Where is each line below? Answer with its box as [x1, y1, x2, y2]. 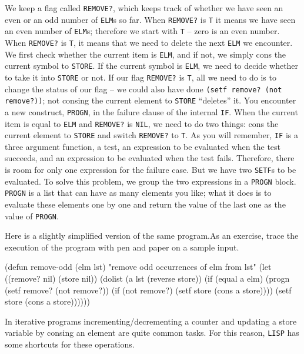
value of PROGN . [5, 209, 59, 222]
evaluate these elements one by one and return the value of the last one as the [5, 198, 286, 211]
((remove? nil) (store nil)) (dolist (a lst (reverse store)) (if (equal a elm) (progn [5, 272, 290, 285]
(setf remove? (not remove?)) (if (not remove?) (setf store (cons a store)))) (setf [5, 283, 292, 296]
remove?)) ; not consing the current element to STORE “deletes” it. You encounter [5, 94, 296, 106]
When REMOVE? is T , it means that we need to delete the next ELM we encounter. [5, 36, 293, 48]
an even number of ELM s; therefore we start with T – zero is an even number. [5, 25, 280, 37]
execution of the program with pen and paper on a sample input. [5, 241, 239, 253]
